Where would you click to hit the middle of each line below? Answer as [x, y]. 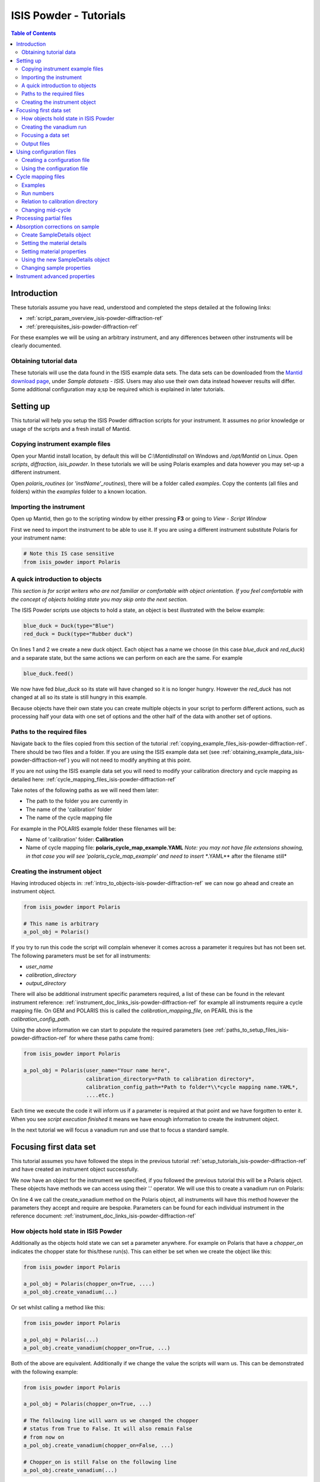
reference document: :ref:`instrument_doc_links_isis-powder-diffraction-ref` [104, 1216]
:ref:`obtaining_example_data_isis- [263, 752]
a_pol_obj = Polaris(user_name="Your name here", [97, 1071]
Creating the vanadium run [54, 127]
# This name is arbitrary [61, 924]
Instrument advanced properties [55, 276]
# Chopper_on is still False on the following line [100, 1462]
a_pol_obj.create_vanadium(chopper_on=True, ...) [97, 1348]
